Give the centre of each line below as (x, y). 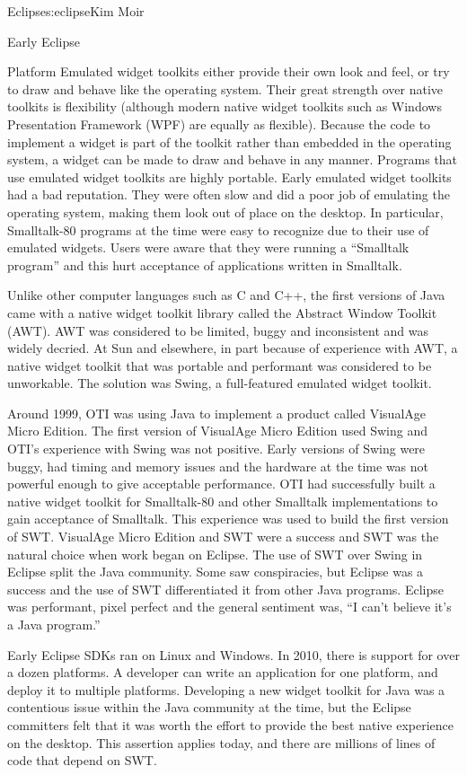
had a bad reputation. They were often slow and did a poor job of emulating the (229, 194)
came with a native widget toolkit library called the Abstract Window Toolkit (222, 312)
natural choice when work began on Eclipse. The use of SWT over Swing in (215, 554)
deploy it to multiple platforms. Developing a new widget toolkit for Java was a (226, 689)
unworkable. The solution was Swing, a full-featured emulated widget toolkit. (220, 383)
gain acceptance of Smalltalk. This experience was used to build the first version (228, 519)
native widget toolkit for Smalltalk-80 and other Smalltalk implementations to (223, 501)
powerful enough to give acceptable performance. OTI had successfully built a (221, 484)
